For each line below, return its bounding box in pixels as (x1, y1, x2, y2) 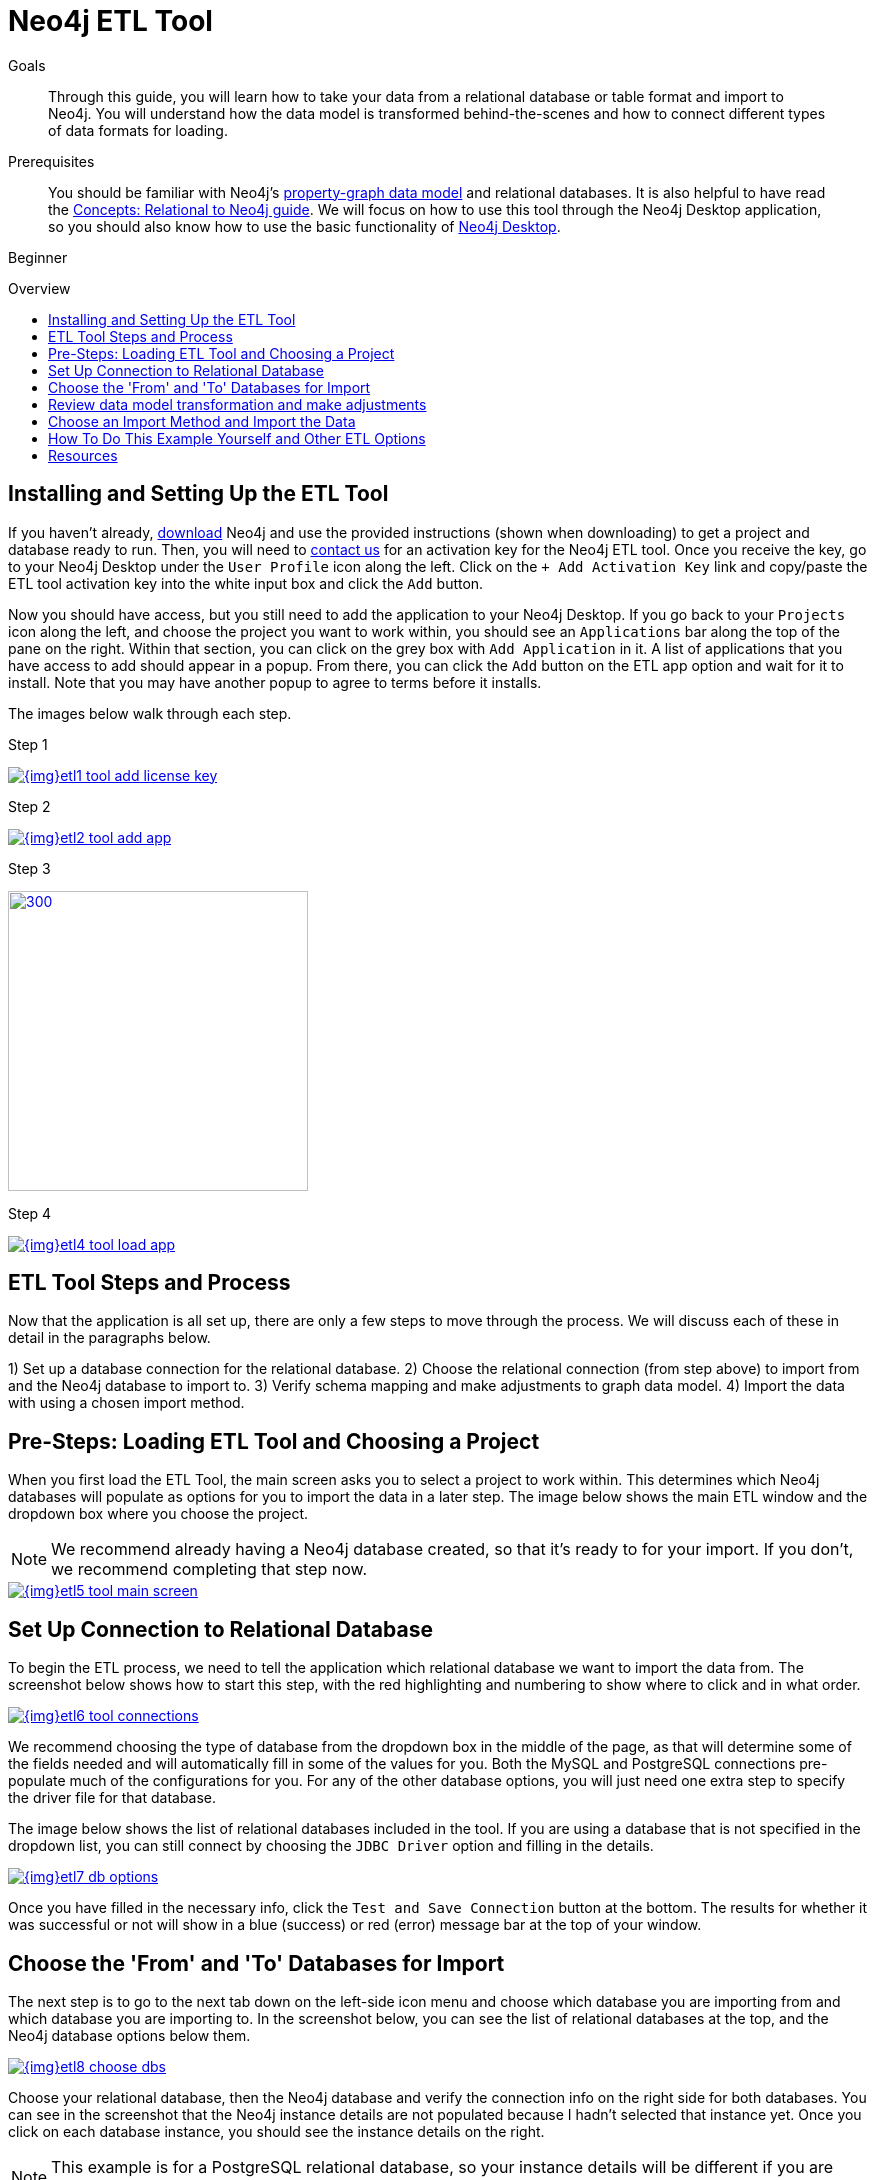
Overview (8, 279, 71, 297)
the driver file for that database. (8, 1789, 217, 1807)
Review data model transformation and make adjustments (48, 395, 427, 413)
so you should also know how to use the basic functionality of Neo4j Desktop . (48, 217, 561, 235)
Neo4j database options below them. (8, 2026, 251, 2044)
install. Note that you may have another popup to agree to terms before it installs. (8, 673, 542, 691)
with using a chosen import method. (8, 1394, 245, 1412)
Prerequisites (8, 152, 95, 170)
